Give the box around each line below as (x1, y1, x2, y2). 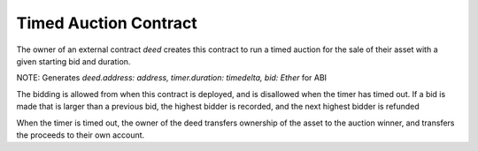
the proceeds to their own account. (16, 129, 145, 140)
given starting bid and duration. (16, 56, 131, 66)
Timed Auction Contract (16, 13, 198, 33)
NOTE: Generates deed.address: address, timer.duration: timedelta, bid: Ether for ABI (16, 72, 328, 83)
